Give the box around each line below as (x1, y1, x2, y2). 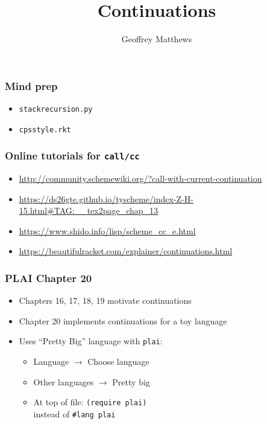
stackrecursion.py (19, 105, 93, 114)
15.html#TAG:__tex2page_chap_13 (19, 204, 159, 217)
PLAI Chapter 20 (5, 271, 92, 285)
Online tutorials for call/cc (5, 148, 140, 163)
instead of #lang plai (33, 407, 116, 420)
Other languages (33, 375, 94, 388)
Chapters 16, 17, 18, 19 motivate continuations (19, 294, 192, 307)
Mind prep (5, 78, 58, 93)
